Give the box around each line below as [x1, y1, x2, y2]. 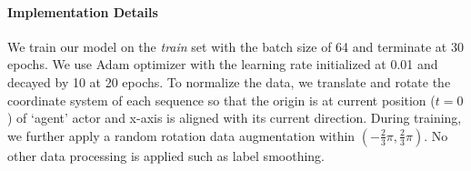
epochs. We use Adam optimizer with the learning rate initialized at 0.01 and [7, 55, 438, 74]
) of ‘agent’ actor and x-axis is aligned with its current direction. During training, [7, 108, 462, 127]
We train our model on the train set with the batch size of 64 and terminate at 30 [7, 36, 464, 55]
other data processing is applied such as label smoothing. [7, 146, 325, 165]
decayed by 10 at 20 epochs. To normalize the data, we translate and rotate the [7, 72, 451, 91]
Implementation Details [7, 2, 158, 21]
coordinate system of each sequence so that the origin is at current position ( [7, 90, 436, 109]
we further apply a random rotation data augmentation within [7, 126, 356, 145]
